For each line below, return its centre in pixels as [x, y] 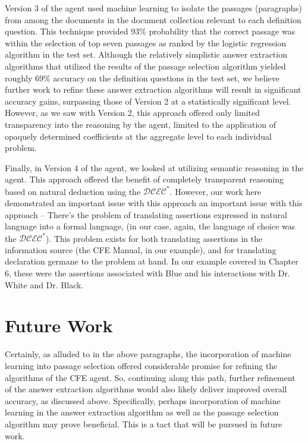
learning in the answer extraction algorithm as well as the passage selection [142, 412]
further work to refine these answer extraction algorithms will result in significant [153, 89]
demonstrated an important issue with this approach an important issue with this [154, 203]
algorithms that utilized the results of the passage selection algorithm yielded [145, 66]
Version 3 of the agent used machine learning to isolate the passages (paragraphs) [153, 8]
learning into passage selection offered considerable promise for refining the [141, 365]
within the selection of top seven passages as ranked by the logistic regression [146, 42]
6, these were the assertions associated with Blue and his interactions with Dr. [147, 273]
